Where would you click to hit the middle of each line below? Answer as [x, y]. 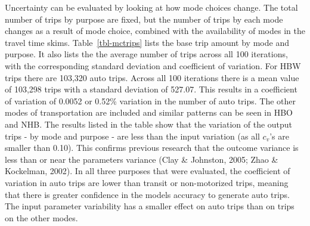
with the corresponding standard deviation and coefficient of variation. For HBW [153, 65]
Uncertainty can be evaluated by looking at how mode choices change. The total [151, 7]
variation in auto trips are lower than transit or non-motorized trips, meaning [147, 182]
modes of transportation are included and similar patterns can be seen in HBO [149, 112]
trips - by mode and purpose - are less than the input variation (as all [132, 136]
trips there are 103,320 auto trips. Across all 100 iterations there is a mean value [152, 77]
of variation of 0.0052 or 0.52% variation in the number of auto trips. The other [151, 100]
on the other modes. [41, 217]
